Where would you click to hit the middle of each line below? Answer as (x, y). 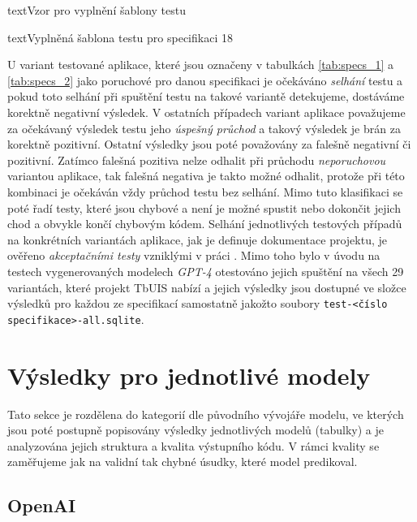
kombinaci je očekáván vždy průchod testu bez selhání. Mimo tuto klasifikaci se (205, 191)
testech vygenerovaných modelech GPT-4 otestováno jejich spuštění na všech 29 (206, 271)
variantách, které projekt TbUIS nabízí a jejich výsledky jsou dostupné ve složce (207, 287)
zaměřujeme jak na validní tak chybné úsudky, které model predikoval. (183, 462)
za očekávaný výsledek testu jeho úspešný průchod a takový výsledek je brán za (204, 128)
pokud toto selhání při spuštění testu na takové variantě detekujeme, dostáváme (206, 96)
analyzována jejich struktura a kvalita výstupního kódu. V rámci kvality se (193, 445)
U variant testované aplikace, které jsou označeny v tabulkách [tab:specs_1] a (200, 65)
